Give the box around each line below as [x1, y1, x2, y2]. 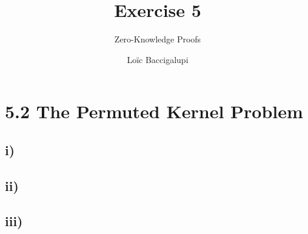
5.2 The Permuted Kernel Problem [5, 99, 303, 124]
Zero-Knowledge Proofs [114, 33, 201, 45]
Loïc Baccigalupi [127, 53, 189, 65]
